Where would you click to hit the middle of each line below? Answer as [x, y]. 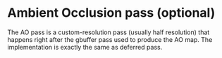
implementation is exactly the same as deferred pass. [85, 47]
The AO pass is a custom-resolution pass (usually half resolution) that [109, 32]
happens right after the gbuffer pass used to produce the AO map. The [110, 39]
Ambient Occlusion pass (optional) [111, 13]
